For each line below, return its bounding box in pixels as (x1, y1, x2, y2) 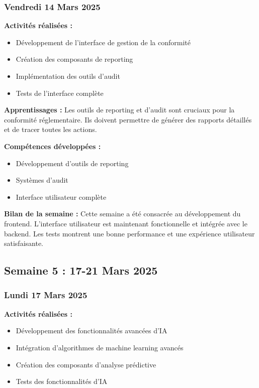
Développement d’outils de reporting (16, 158, 129, 168)
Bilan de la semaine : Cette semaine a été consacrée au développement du (4, 208, 241, 219)
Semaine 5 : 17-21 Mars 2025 (4, 263, 158, 278)
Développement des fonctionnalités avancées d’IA (16, 325, 167, 336)
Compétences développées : (4, 141, 101, 151)
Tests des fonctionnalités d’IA (16, 376, 108, 386)
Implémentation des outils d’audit (16, 71, 120, 81)
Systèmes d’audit (16, 175, 68, 185)
